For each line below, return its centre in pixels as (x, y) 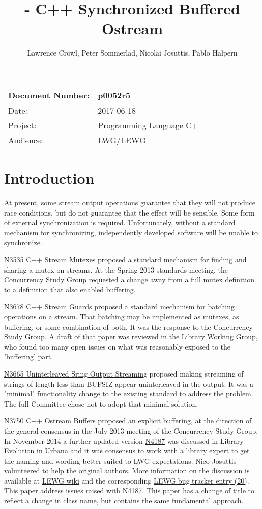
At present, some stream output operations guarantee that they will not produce (130, 203)
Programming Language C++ (151, 125)
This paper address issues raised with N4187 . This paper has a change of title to (129, 490)
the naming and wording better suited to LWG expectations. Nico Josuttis (120, 460)
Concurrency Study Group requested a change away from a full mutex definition (129, 279)
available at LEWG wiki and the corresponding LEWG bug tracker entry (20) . (127, 480)
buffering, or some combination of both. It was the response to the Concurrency (128, 326)
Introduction (49, 178)
